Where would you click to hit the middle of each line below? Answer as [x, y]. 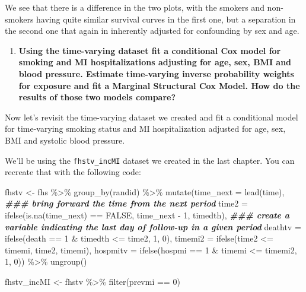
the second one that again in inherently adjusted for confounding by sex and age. [152, 31]
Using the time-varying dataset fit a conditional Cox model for [150, 50]
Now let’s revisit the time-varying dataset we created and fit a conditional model [152, 117]
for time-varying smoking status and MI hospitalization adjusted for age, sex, [145, 128]
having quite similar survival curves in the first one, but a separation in [166, 19]
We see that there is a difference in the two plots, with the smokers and [135, 7]
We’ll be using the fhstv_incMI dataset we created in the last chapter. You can [150, 160]
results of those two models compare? [97, 97]
